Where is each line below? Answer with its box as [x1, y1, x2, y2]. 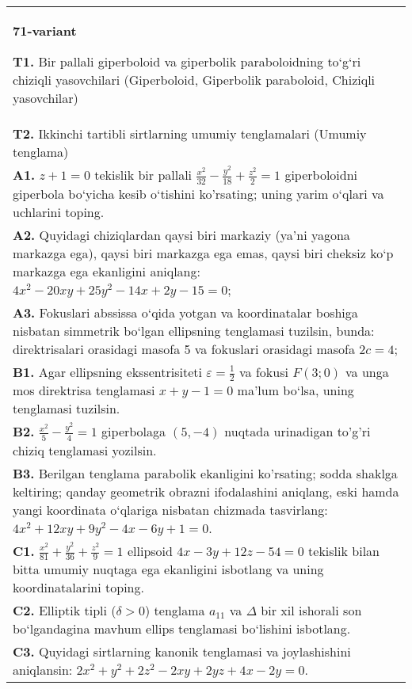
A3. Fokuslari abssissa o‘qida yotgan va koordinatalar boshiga [13, 303, 358, 322]
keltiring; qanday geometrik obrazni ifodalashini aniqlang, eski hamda [13, 482, 399, 501]
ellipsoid [127, 541, 173, 560]
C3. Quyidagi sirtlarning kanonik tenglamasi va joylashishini [13, 642, 351, 661]
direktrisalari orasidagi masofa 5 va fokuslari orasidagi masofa [13, 339, 355, 358]
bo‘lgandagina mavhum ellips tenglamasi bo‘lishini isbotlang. [13, 619, 351, 638]
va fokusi [239, 362, 288, 381]
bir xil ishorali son [261, 601, 362, 620]
